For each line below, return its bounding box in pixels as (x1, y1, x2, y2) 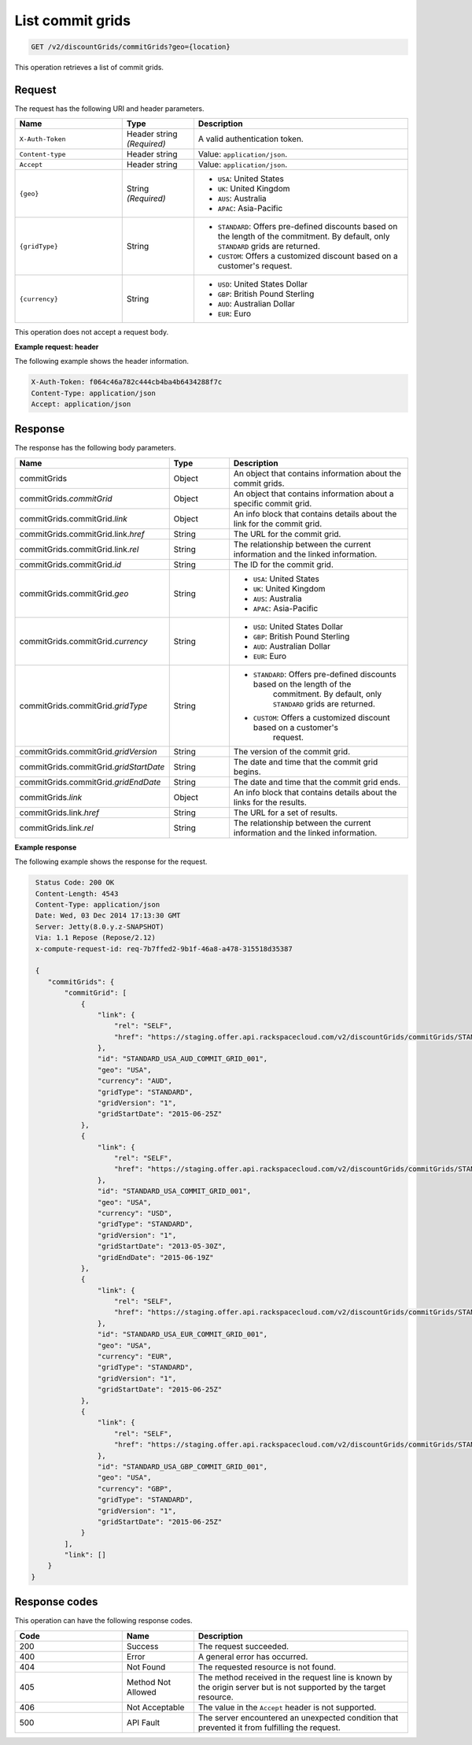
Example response (14, 843, 77, 852)
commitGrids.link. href (19, 807, 100, 818)
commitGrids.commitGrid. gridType (19, 700, 148, 711)
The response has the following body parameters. (14, 443, 176, 453)
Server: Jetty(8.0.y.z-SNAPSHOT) (35, 922, 164, 931)
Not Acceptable (126, 1702, 185, 1713)
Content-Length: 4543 (35, 889, 119, 898)
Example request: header (14, 342, 99, 351)
